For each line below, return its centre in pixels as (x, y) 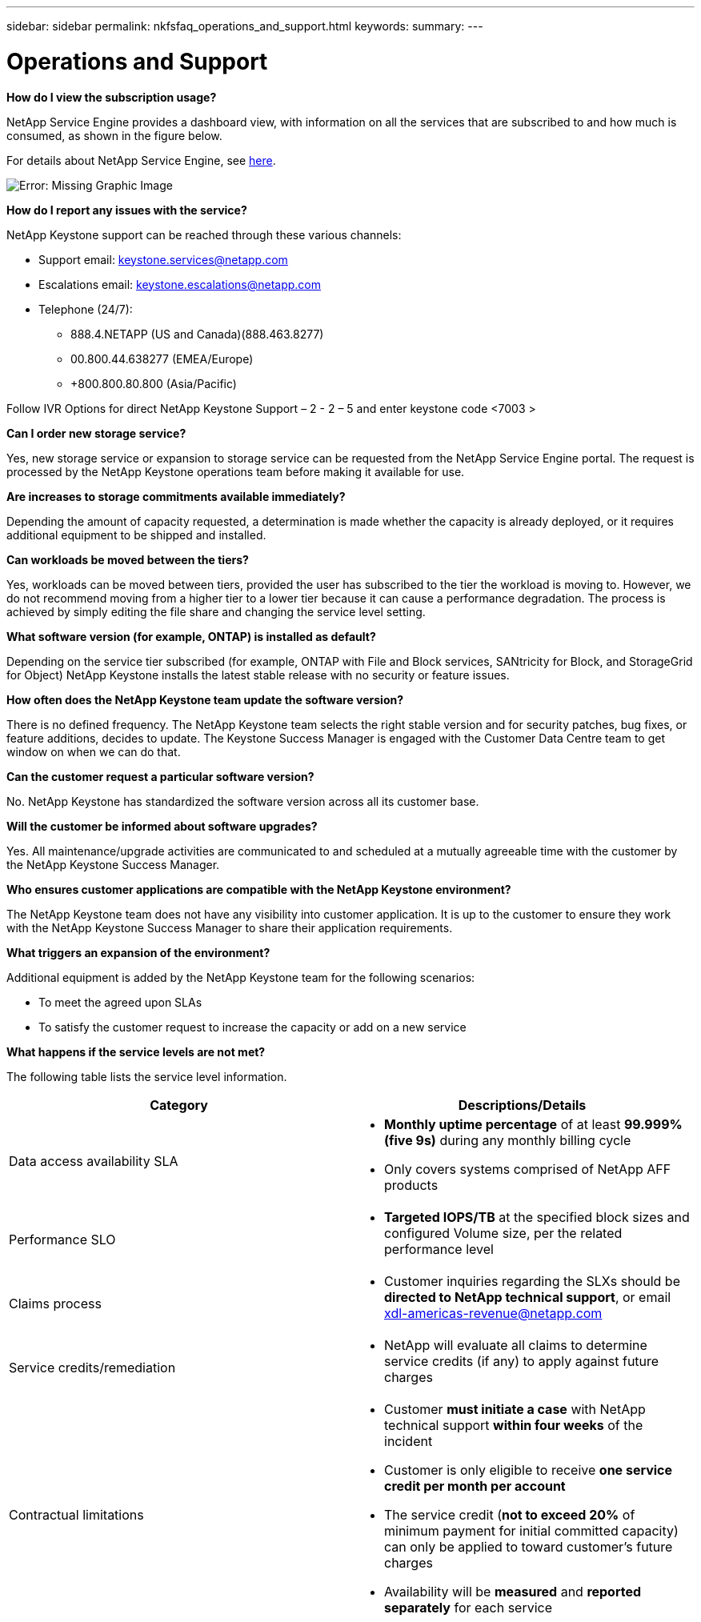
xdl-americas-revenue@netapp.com (493, 1313)
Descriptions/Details (522, 1105)
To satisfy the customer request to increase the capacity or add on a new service (252, 1027)
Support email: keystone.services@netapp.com (163, 259)
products (411, 1185)
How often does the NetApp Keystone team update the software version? (205, 699)
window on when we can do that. (94, 751)
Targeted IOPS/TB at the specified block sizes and (537, 1217)
